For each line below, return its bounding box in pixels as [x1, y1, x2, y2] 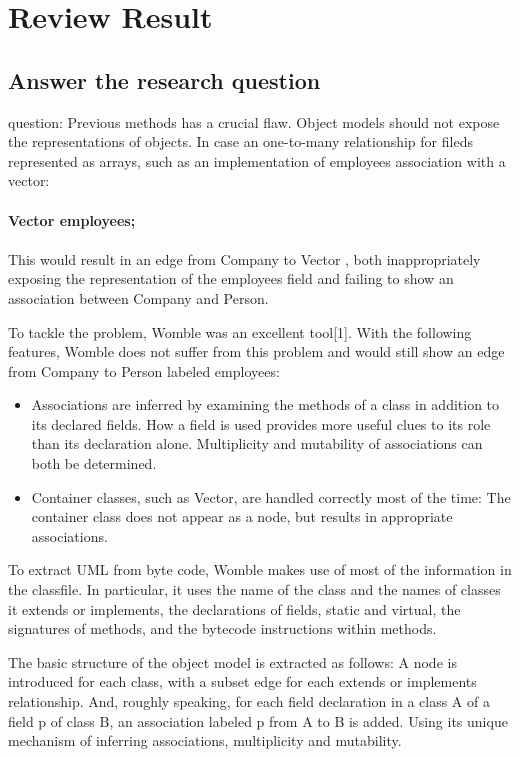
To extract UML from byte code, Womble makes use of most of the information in [8, 559, 512, 580]
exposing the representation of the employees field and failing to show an [8, 268, 454, 289]
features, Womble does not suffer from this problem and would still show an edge [8, 341, 505, 362]
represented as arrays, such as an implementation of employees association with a [8, 150, 506, 171]
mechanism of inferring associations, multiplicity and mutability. [8, 730, 402, 751]
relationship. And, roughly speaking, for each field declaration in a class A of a [8, 691, 490, 712]
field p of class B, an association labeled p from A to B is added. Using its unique [8, 710, 508, 731]
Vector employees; [8, 209, 136, 230]
